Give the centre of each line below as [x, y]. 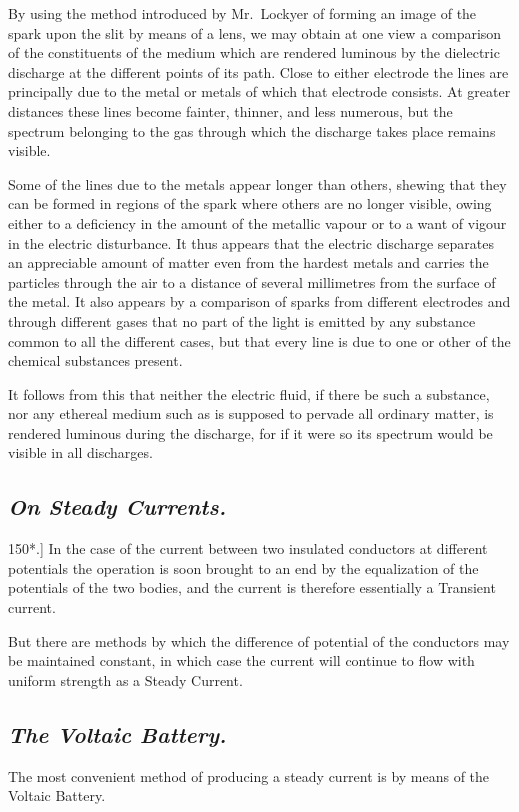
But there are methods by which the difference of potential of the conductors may [259, 640]
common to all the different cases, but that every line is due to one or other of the [259, 340]
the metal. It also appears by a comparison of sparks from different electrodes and [259, 301]
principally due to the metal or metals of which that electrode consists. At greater [259, 91]
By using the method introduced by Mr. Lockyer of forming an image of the [242, 13]
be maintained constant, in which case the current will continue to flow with [241, 660]
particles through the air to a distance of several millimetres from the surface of [252, 281]
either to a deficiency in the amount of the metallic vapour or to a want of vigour [257, 222]
